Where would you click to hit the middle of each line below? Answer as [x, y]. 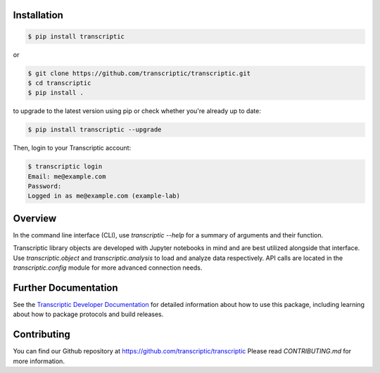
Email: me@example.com [67, 176]
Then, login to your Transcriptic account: [72, 148]
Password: [45, 186]
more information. [39, 361]
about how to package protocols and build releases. [88, 314]
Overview [35, 218]
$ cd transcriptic [59, 83]
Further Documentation [66, 288]
